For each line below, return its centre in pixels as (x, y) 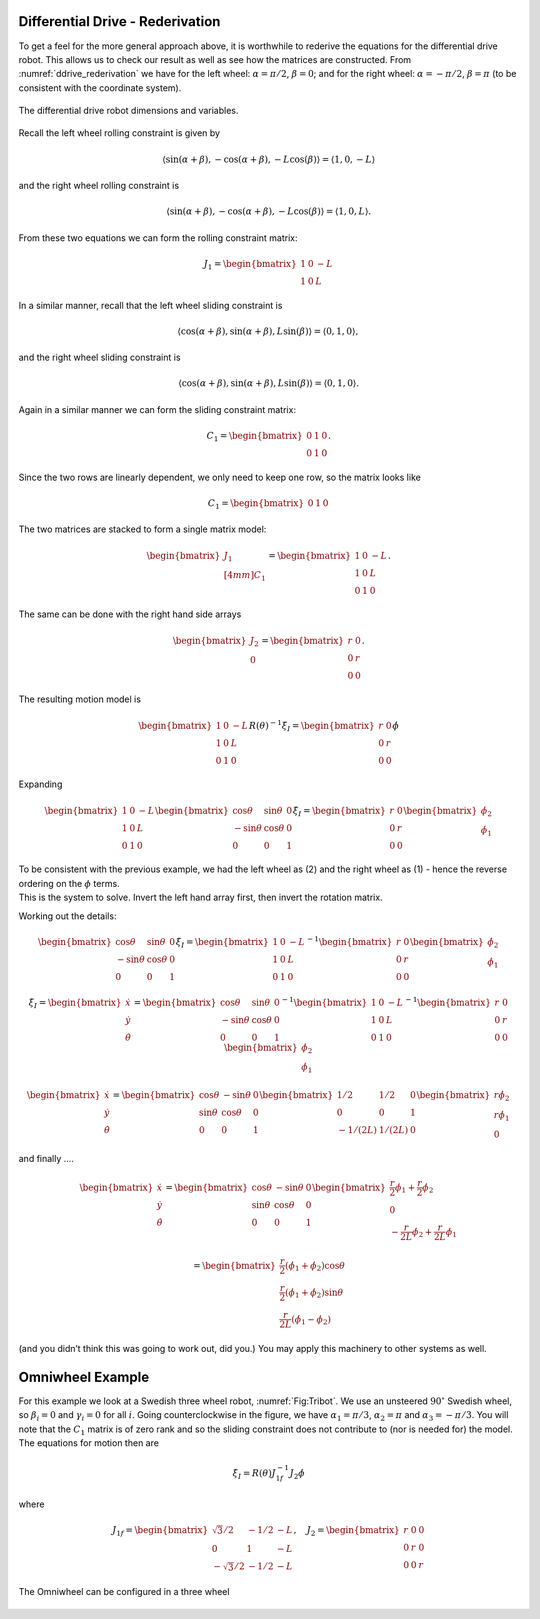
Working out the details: (67, 916)
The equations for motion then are (89, 1443)
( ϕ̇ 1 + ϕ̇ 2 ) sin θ (314, 1293)
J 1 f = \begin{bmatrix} (160, 1531)
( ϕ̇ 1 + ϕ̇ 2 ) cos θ (315, 1267)
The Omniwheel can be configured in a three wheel (124, 1592)
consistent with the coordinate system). (100, 87)
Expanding (40, 784)
